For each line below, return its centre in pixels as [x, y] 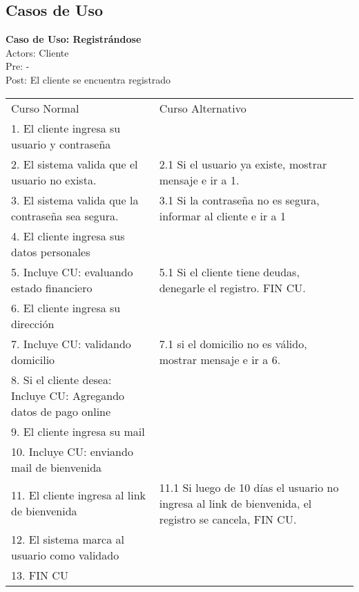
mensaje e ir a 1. [199, 180]
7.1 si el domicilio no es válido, [233, 343]
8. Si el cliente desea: [61, 379]
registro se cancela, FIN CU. [228, 519]
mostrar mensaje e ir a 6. [220, 359]
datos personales [51, 251]
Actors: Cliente [37, 52]
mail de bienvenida [57, 467]
